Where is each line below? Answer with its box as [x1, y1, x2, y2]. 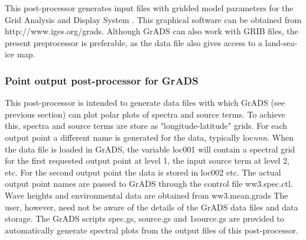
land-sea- [265, 36, 298, 48]
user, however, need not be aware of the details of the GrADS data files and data [5, 200, 298, 213]
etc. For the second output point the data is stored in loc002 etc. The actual [5, 166, 281, 178]
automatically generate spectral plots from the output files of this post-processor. [5, 223, 298, 236]
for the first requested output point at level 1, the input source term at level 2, [5, 154, 289, 167]
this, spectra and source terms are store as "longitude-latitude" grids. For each [5, 119, 288, 132]
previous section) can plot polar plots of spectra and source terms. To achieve [5, 108, 286, 120]
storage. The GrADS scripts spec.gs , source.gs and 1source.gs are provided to [5, 212, 285, 225]
